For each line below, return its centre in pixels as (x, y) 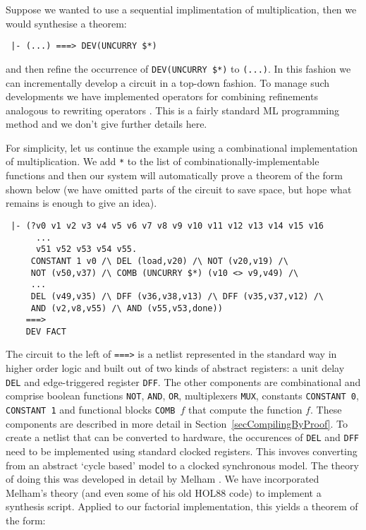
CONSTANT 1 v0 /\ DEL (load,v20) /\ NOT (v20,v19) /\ (159, 261)
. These (326, 410)
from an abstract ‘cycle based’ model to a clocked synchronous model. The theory (182, 465)
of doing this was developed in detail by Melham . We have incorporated (163, 479)
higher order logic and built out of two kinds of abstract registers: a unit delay (175, 368)
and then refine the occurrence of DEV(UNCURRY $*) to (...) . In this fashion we (178, 68)
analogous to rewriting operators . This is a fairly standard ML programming (173, 110)
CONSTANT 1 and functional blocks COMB (91, 410)
